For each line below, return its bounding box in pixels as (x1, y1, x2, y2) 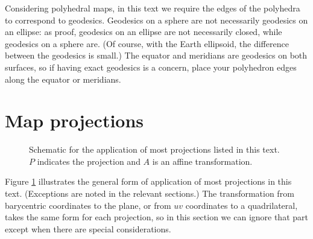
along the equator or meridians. (5, 72, 121, 85)
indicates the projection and (37, 155, 141, 167)
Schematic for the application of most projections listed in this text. (29, 143, 280, 156)
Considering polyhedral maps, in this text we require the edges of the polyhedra (5, 2, 300, 14)
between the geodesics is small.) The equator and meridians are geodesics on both (5, 49, 308, 62)
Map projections (5, 108, 144, 133)
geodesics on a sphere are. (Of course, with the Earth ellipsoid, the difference (5, 37, 289, 49)
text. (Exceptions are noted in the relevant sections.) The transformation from (5, 187, 294, 200)
